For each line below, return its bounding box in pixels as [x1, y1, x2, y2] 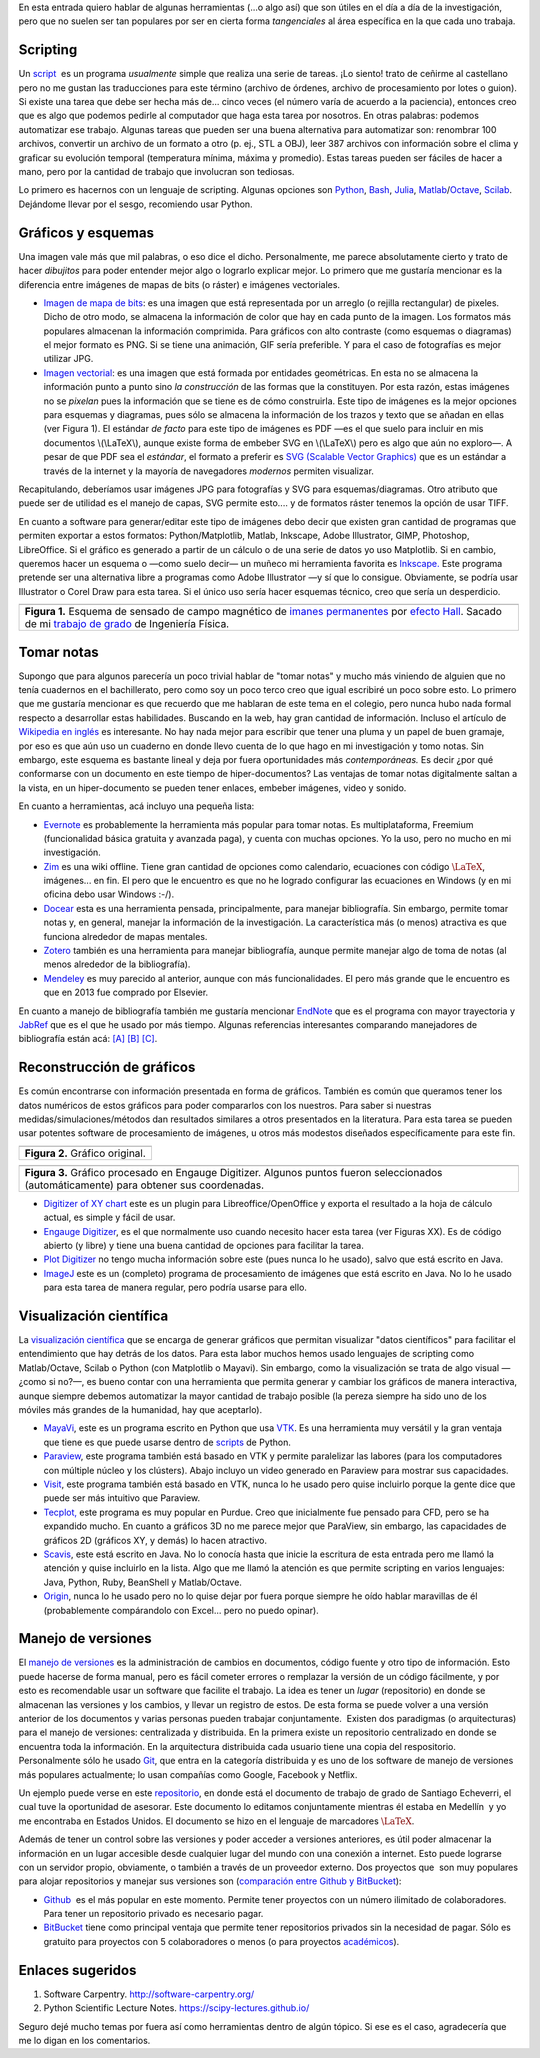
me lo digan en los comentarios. [18, 2034, 151, 2046]
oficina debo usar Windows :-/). [43, 888, 175, 900]
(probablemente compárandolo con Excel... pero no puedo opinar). [43, 1604, 319, 1616]
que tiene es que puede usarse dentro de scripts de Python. [43, 1436, 292, 1448]
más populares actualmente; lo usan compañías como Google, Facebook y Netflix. [18, 1768, 358, 1780]
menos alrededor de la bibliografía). [43, 958, 191, 970]
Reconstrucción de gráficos [18, 1059, 196, 1076]
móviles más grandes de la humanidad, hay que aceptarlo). [18, 1404, 263, 1416]
